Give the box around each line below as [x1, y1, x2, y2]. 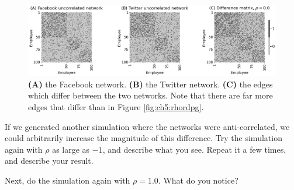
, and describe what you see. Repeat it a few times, [102, 143, 286, 155]
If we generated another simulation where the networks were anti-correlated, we [5, 120, 290, 132]
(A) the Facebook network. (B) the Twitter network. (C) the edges [28, 78, 273, 90]
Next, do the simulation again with [5, 174, 130, 186]
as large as [52, 143, 90, 155]
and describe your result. [5, 154, 94, 167]
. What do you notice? [158, 174, 238, 186]
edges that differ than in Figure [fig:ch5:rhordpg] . [28, 100, 204, 112]
